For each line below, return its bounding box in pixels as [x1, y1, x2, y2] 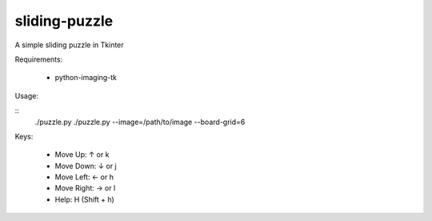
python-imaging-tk [54, 73, 118, 82]
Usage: [14, 90, 39, 100]
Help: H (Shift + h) [54, 195, 115, 204]
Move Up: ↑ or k [54, 150, 110, 159]
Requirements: [14, 54, 63, 64]
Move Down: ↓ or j [54, 161, 118, 171]
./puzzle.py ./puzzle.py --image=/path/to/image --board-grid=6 [34, 117, 246, 127]
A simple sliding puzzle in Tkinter [14, 40, 124, 50]
